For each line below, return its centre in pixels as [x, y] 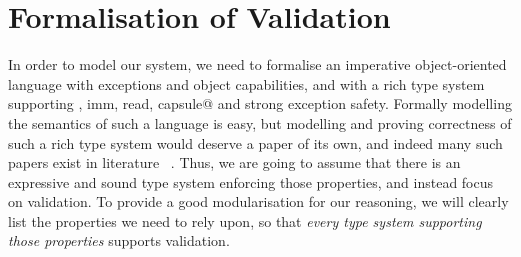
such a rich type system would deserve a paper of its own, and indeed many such [255, 142]
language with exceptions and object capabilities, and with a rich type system [246, 83]
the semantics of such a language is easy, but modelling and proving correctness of [260, 122]
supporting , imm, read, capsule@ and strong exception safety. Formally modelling [260, 103]
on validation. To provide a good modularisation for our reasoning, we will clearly [258, 201]
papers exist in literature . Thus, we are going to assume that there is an [234, 162]
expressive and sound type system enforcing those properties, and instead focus [251, 181]
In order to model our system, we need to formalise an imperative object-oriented [257, 64]
